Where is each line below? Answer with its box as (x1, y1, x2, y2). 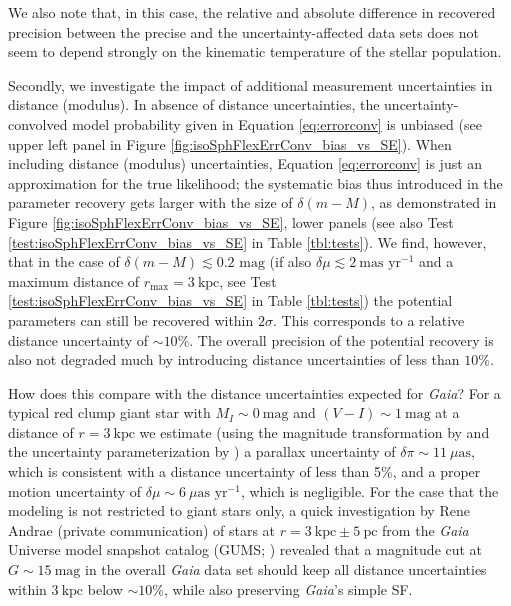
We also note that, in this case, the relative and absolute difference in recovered (8, 2, 496, 22)
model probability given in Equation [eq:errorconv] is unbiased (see (72, 113, 482, 134)
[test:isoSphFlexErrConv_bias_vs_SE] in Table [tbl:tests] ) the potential (8, 290, 453, 311)
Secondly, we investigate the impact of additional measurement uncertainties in (8, 74, 493, 95)
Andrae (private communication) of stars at (8, 519, 276, 540)
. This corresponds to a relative (272, 309, 465, 330)
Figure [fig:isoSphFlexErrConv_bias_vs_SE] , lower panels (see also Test (8, 211, 454, 232)
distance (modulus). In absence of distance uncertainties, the (8, 94, 380, 115)
